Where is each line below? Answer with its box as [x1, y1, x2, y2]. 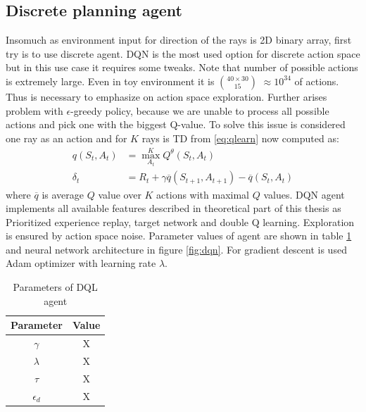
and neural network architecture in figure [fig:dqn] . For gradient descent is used [6, 242, 347, 256]
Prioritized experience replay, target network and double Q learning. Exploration [6, 214, 355, 229]
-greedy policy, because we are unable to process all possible [70, 103, 329, 118]
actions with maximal [156, 187, 250, 201]
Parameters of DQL [13, 280, 98, 294]
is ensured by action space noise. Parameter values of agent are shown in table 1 [6, 228, 352, 243]
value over [98, 187, 141, 201]
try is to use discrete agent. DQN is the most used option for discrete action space [6, 46, 360, 61]
